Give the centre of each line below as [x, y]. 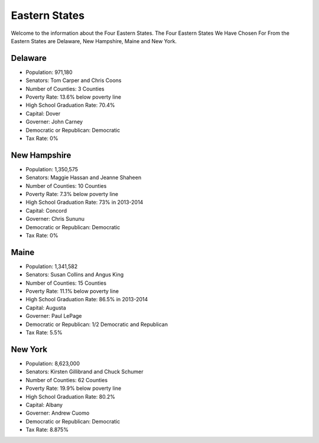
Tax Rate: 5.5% [44, 333]
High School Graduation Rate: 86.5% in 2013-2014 [87, 299]
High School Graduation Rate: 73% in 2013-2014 [84, 202]
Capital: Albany [44, 405]
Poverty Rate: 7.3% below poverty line [72, 194]
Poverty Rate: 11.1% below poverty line [72, 291]
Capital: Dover [43, 113]
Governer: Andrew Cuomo [58, 413]
